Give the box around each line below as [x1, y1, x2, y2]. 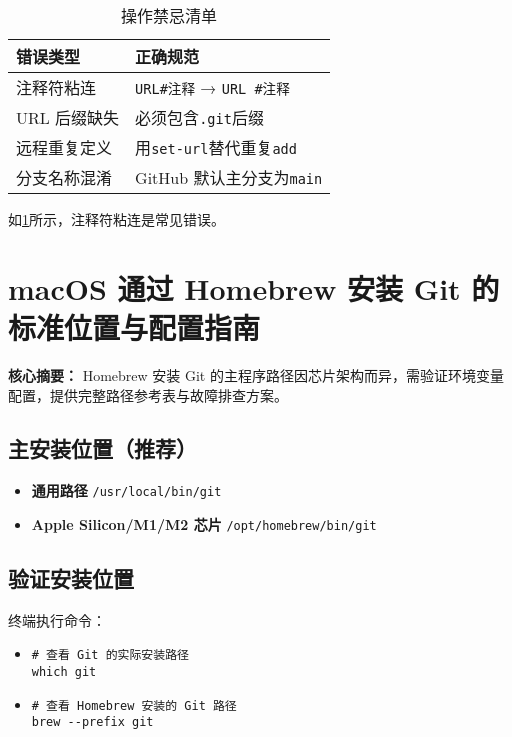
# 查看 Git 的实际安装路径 [31, 648, 189, 663]
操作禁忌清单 [121, 4, 218, 27]
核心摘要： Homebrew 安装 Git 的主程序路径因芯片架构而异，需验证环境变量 [8, 364, 504, 385]
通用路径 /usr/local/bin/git [31, 480, 222, 501]
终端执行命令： [8, 609, 106, 630]
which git [31, 665, 97, 680]
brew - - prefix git [31, 715, 154, 730]
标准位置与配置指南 [8, 306, 261, 347]
